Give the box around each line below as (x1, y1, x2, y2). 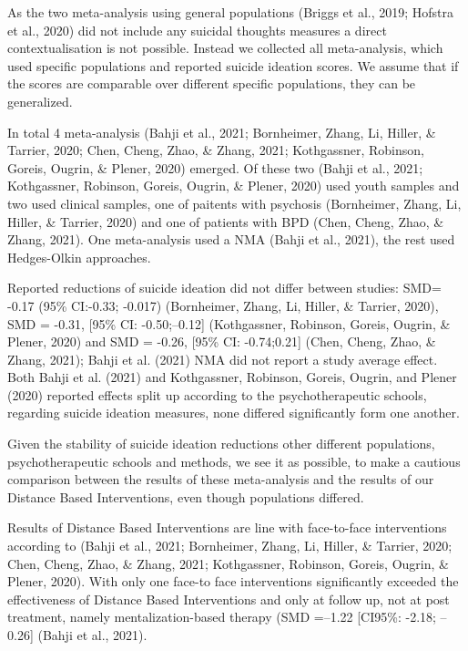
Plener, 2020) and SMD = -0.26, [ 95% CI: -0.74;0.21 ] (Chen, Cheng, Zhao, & (7, 332, 436, 351)
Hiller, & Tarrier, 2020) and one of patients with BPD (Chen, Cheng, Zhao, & (7, 212, 444, 231)
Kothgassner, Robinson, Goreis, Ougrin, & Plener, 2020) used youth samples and (7, 176, 460, 195)
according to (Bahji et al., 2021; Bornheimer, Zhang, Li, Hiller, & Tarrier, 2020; (7, 536, 453, 555)
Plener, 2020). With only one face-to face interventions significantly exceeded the (7, 572, 459, 591)
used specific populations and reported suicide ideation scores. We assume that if (7, 56, 459, 75)
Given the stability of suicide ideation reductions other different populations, (7, 434, 435, 453)
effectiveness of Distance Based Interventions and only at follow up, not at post (7, 589, 450, 608)
